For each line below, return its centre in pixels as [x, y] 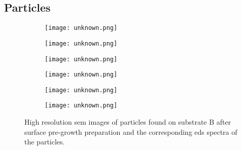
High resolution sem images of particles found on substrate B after [128, 122]
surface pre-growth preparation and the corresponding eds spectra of [131, 132]
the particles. [45, 142]
